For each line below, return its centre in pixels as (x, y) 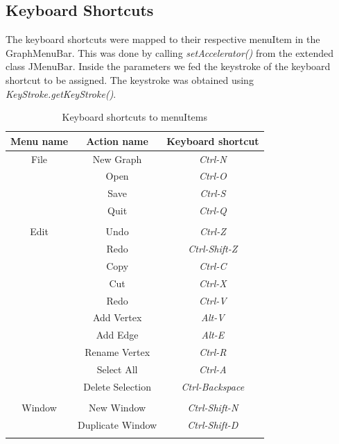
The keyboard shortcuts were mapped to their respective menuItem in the (163, 39)
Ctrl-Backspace (213, 386)
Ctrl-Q (212, 211)
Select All (117, 369)
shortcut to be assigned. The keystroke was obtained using (130, 79)
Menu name (40, 140)
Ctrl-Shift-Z (213, 249)
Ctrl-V (213, 300)
